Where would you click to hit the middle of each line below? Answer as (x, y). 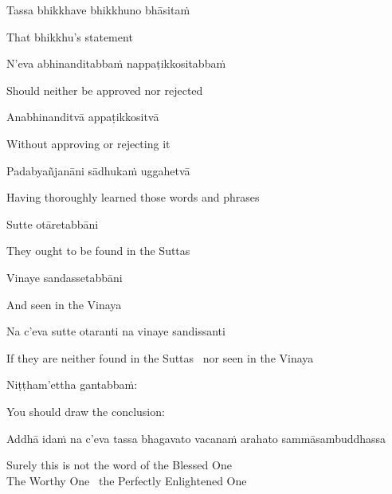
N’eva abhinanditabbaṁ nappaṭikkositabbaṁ (116, 63)
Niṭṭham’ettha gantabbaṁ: (72, 384)
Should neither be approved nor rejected (105, 90)
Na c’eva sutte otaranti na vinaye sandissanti (116, 331)
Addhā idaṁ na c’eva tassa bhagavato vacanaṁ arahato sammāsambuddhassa (196, 438)
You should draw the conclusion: (86, 411)
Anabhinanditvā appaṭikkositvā (83, 117)
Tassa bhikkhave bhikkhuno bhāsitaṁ (98, 10)
